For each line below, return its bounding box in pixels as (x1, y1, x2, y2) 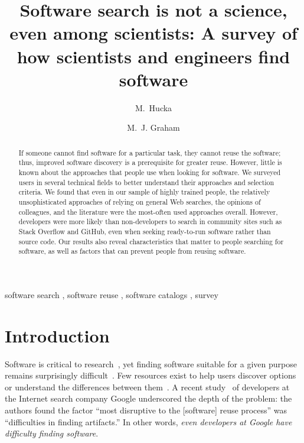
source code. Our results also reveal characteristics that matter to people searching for (18, 236, 284, 246)
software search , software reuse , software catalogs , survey (5, 288, 218, 300)
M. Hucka (135, 101, 172, 114)
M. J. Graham (127, 121, 180, 134)
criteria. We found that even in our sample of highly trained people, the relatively (18, 187, 270, 197)
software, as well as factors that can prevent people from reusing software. (18, 246, 246, 256)
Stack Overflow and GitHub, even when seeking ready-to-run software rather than (18, 226, 271, 236)
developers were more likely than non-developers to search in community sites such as (18, 216, 282, 227)
